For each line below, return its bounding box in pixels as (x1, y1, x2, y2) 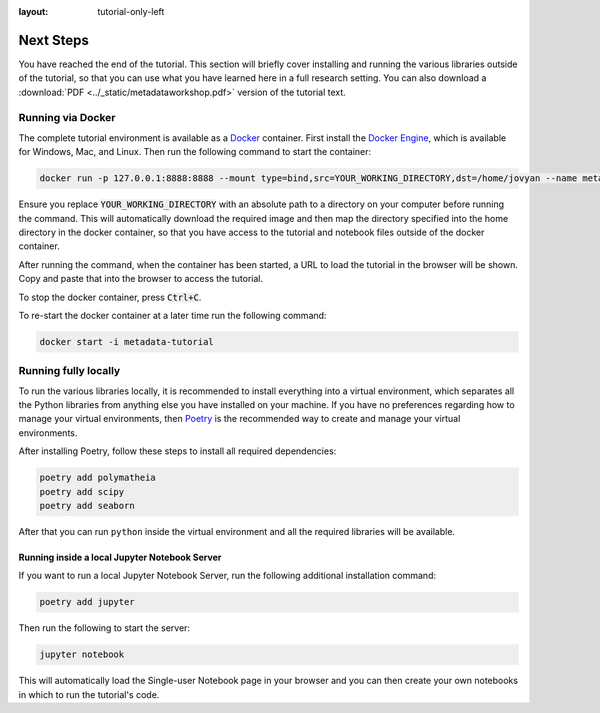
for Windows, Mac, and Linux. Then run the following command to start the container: (18, 146, 372, 158)
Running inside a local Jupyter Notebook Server (18, 551, 222, 563)
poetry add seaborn (39, 500, 135, 511)
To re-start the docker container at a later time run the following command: (18, 309, 327, 321)
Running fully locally (18, 364, 121, 378)
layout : (18, 6, 49, 17)
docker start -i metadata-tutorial (39, 336, 214, 347)
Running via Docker (18, 111, 116, 125)
